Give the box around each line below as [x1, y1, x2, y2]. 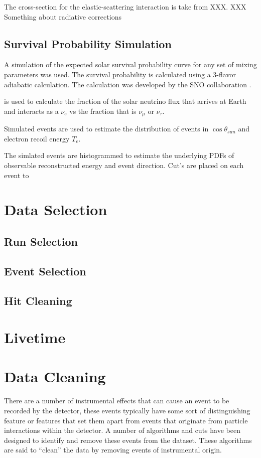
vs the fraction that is [69, 105, 137, 116]
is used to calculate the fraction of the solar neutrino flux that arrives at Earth [4, 96, 246, 106]
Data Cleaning [4, 366, 106, 387]
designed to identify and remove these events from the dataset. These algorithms [4, 434, 252, 445]
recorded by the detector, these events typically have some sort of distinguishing [4, 405, 250, 415]
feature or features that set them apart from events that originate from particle [4, 415, 248, 425]
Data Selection [4, 199, 107, 220]
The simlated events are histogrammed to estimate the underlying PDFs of [4, 150, 234, 161]
